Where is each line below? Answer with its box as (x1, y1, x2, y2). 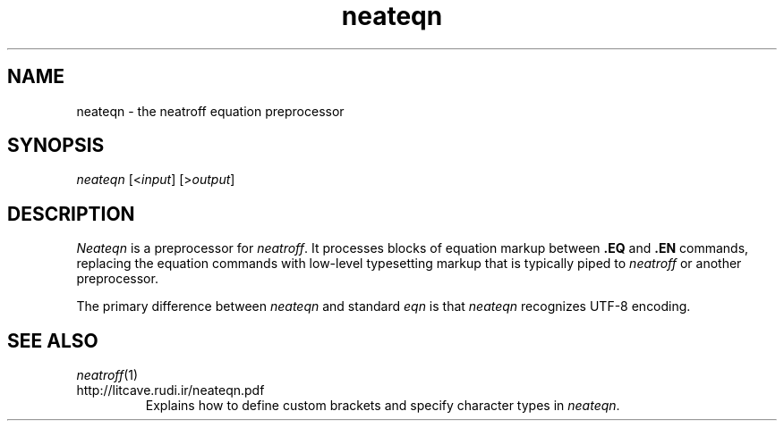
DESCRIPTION (7, 202, 135, 225)
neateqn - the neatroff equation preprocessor (76, 103, 345, 119)
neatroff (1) (76, 367, 139, 383)
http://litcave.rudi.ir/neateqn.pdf (76, 382, 265, 399)
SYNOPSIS (7, 134, 105, 157)
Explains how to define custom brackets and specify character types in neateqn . (145, 398, 620, 414)
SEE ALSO (7, 329, 98, 352)
